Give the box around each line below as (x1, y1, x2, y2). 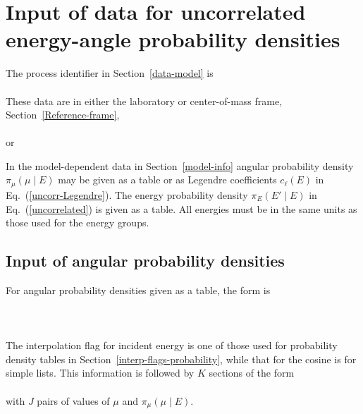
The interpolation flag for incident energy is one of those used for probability (6, 338, 338, 353)
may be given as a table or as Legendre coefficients (58, 172, 277, 187)
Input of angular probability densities (6, 250, 285, 272)
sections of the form (209, 365, 295, 380)
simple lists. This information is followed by (6, 365, 195, 380)
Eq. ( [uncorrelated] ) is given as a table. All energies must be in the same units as (6, 201, 357, 216)
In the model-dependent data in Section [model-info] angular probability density (6, 158, 354, 173)
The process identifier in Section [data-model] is (6, 66, 214, 80)
